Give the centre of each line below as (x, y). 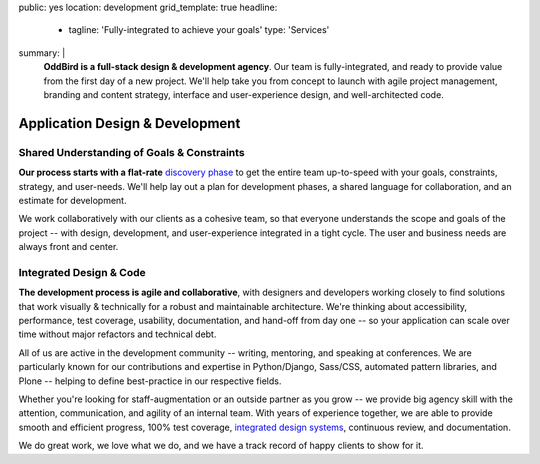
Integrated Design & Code (82, 272)
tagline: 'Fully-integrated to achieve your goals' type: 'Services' (199, 30)
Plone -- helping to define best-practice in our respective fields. (150, 381)
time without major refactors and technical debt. (117, 334)
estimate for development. (72, 200)
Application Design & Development (129, 123)
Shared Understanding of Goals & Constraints (131, 152)
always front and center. (68, 247)
